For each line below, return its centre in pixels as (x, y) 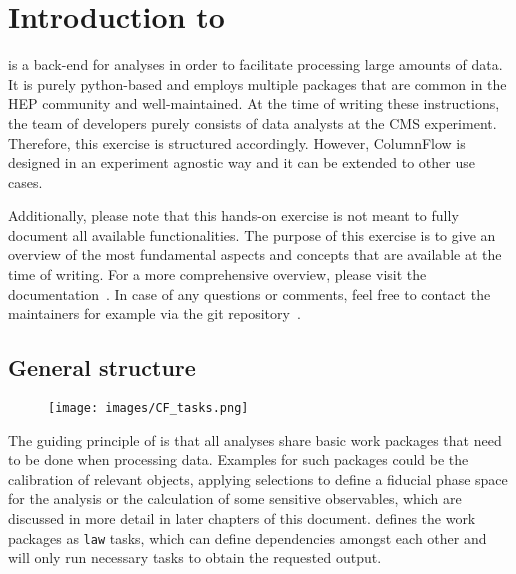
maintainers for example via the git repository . (154, 313)
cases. (25, 181)
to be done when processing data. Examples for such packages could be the (238, 459)
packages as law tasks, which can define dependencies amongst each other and (247, 537)
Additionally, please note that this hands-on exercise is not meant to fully (233, 215)
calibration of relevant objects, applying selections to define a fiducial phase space (258, 478)
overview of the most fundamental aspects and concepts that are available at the (255, 254)
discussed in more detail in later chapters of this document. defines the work (242, 518)
